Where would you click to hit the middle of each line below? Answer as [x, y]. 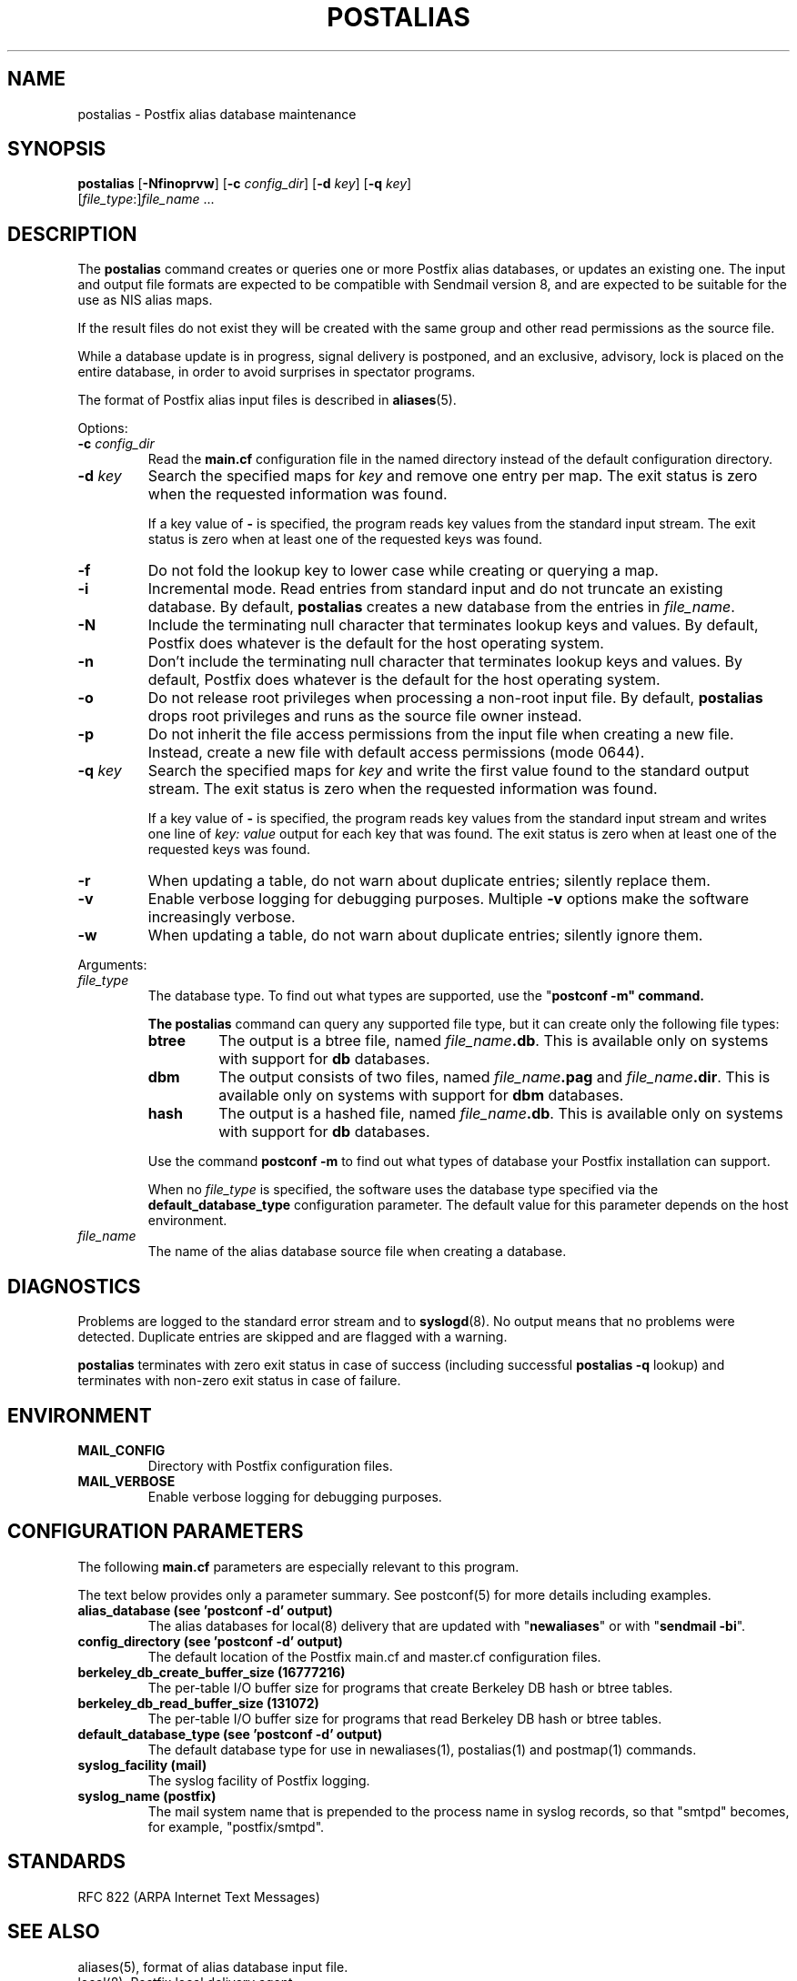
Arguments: [112, 965]
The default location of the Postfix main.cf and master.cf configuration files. [374, 1656]
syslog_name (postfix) [147, 1795]
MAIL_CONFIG [121, 1450]
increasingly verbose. [222, 917]
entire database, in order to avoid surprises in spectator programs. [277, 372]
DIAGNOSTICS [74, 1286]
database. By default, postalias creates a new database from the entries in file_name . [441, 607]
